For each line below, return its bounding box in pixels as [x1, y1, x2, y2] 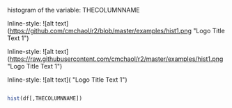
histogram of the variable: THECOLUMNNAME [7, 6, 141, 14]
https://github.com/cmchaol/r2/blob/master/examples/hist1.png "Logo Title [9, 27, 225, 35]
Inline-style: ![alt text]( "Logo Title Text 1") [7, 75, 127, 84]
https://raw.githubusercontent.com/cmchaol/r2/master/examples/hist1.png [9, 55, 224, 63]
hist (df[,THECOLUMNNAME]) [7, 95, 82, 102]
